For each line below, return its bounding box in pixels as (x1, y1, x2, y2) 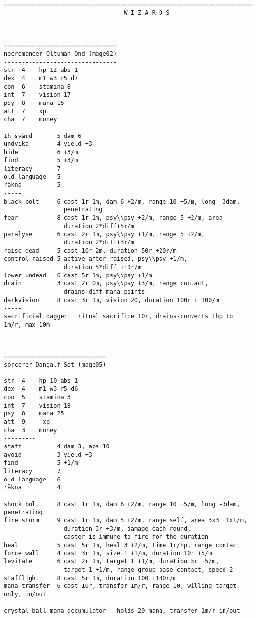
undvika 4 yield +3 (4, 140, 92, 148)
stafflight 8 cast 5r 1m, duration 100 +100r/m (4, 574, 177, 582)
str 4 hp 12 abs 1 (4, 67, 78, 74)
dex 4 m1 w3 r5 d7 (4, 74, 78, 82)
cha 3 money (4, 426, 57, 434)
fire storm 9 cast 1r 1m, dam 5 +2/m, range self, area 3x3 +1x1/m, (4, 516, 247, 524)
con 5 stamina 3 (4, 394, 71, 401)
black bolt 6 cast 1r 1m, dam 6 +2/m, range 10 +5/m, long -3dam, (4, 198, 240, 205)
